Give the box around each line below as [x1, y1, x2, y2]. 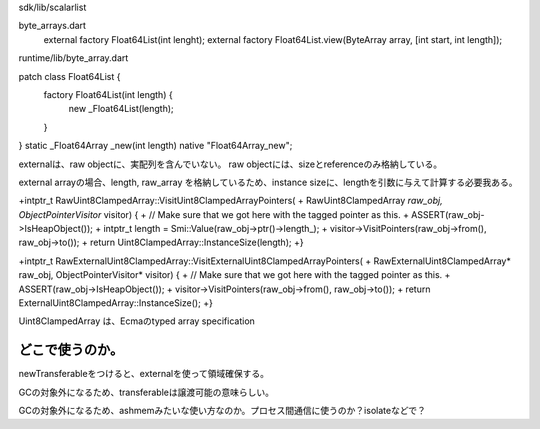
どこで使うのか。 [18, 341, 124, 359]
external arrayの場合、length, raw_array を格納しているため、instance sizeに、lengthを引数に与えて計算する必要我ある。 [18, 176, 518, 188]
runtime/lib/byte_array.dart [18, 52, 129, 64]
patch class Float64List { [18, 70, 121, 82]
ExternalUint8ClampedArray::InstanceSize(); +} [18, 297, 214, 309]
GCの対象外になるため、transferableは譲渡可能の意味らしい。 [18, 386, 275, 398]
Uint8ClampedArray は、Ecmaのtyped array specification [18, 315, 255, 327]
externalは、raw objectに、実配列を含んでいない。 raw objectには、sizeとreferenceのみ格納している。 [18, 158, 443, 170]
